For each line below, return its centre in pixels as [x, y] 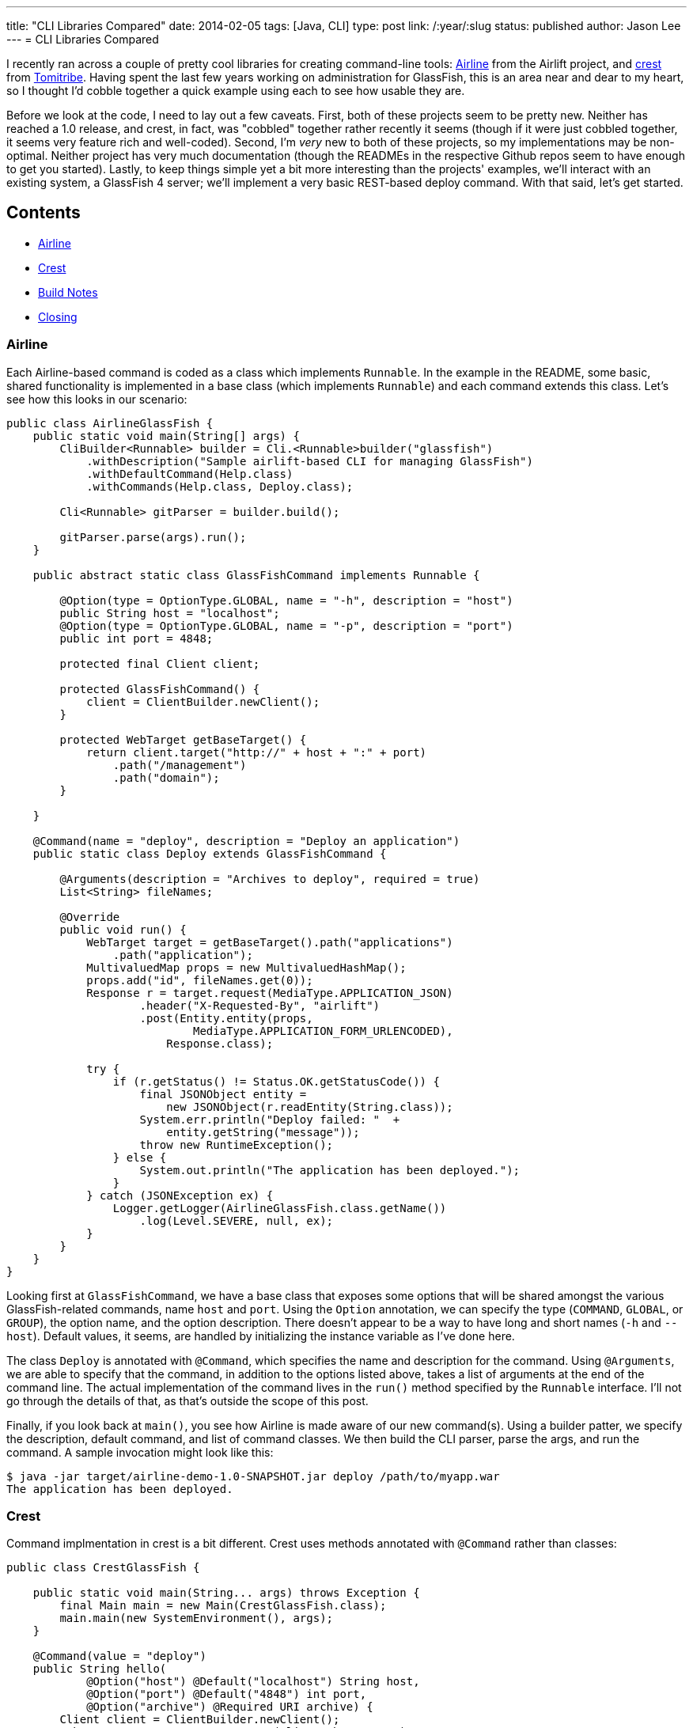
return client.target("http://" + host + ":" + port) [257, 752]
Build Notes [68, 292]
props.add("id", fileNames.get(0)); [200, 980]
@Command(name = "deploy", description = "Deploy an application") [246, 841]
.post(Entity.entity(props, [226, 1018]
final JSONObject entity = [223, 1094]
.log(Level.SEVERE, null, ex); [237, 1220]
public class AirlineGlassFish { [110, 423]
